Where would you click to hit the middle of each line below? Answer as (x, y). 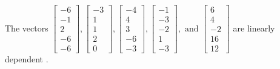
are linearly (254, 28)
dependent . (27, 59)
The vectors (27, 28)
